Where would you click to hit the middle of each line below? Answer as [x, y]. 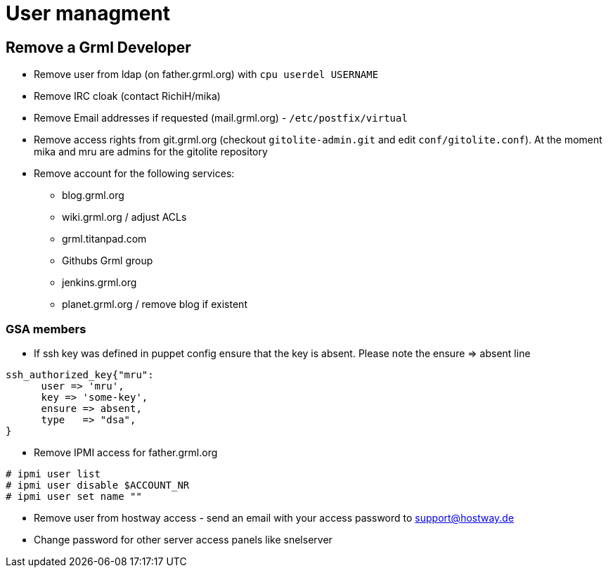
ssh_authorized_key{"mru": [80, 374]
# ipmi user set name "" [74, 496]
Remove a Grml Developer [98, 47]
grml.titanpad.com [104, 239]
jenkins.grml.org [99, 283]
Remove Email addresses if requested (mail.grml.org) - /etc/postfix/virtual [221, 118]
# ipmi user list [53, 474]
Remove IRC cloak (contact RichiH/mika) [127, 96]
